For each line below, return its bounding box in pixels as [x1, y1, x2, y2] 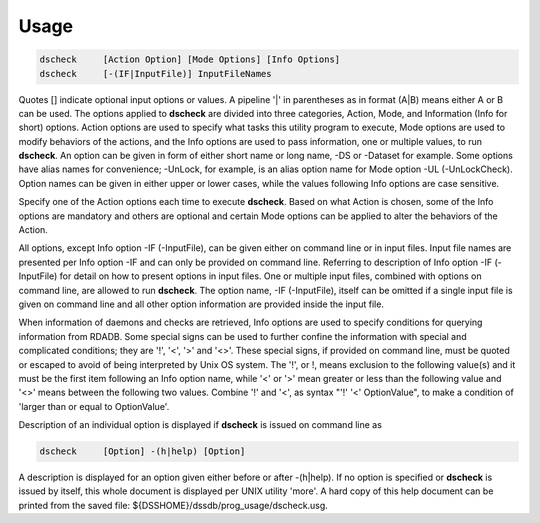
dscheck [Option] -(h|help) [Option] [39, 446, 246, 457]
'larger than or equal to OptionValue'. [18, 400, 170, 412]
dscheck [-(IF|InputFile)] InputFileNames [39, 68, 272, 79]
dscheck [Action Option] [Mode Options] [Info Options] [39, 54, 341, 65]
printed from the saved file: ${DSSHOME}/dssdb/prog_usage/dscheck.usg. [18, 499, 329, 511]
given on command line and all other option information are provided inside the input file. [18, 298, 385, 310]
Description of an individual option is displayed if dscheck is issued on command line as [18, 419, 382, 431]
